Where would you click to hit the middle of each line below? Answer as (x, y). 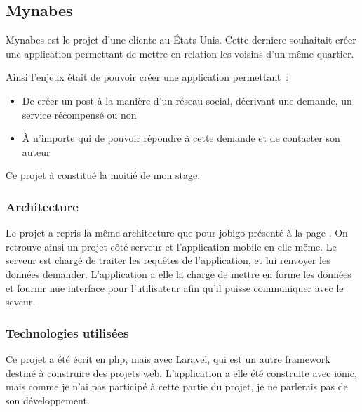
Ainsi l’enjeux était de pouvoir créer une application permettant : (147, 77)
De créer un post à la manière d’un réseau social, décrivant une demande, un (187, 100)
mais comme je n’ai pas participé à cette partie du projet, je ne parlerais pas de (177, 386)
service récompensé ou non (79, 114)
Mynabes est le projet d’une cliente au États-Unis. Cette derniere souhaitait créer (181, 40)
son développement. (48, 400)
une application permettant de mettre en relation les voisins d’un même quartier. (180, 53)
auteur (36, 151)
